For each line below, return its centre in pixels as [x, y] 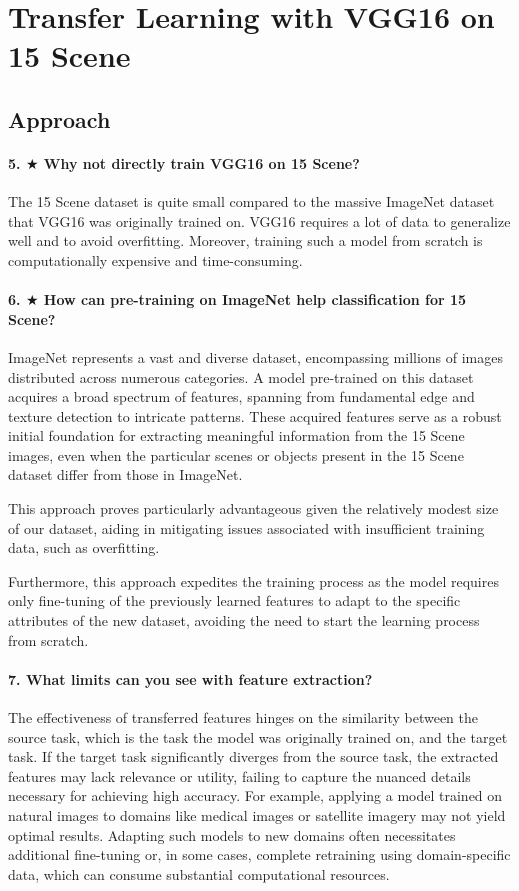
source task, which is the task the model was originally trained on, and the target [258, 736]
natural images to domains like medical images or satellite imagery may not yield [257, 814]
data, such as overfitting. [84, 547]
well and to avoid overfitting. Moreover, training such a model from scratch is [245, 240]
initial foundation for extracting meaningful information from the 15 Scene [236, 435]
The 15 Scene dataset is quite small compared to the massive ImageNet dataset [251, 201]
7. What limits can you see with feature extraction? [190, 678]
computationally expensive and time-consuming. [155, 259]
